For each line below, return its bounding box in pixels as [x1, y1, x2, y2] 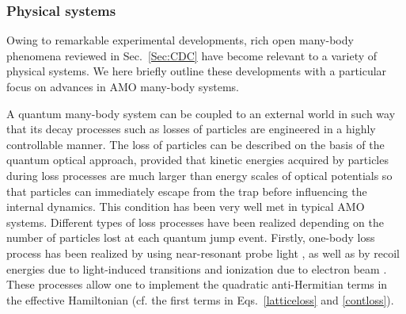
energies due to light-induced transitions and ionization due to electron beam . [6, 260, 387, 277]
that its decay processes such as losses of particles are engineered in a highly [6, 121, 376, 137]
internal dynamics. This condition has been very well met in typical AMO [6, 198, 365, 215]
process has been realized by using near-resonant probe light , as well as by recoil [6, 244, 400, 261]
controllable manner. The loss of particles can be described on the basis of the [6, 136, 385, 152]
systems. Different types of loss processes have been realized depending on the [6, 213, 384, 230]
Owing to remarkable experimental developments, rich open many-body [6, 32, 354, 48]
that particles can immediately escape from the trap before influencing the [6, 182, 367, 199]
